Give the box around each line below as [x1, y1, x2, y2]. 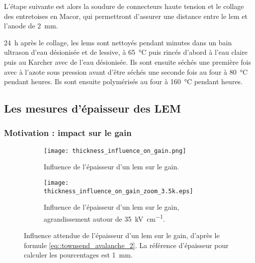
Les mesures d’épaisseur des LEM [4, 101, 181, 116]
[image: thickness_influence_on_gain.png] [44, 147, 186, 154]
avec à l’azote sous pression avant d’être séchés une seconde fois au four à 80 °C [4, 66, 248, 77]
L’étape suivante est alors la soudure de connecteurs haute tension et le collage [4, 1, 244, 11]
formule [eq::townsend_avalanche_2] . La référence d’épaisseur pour [24, 240, 229, 250]
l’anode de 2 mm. [4, 20, 58, 31]
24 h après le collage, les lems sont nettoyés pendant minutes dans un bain [4, 37, 232, 47]
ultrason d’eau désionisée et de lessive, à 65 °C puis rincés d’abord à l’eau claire [4, 47, 248, 57]
